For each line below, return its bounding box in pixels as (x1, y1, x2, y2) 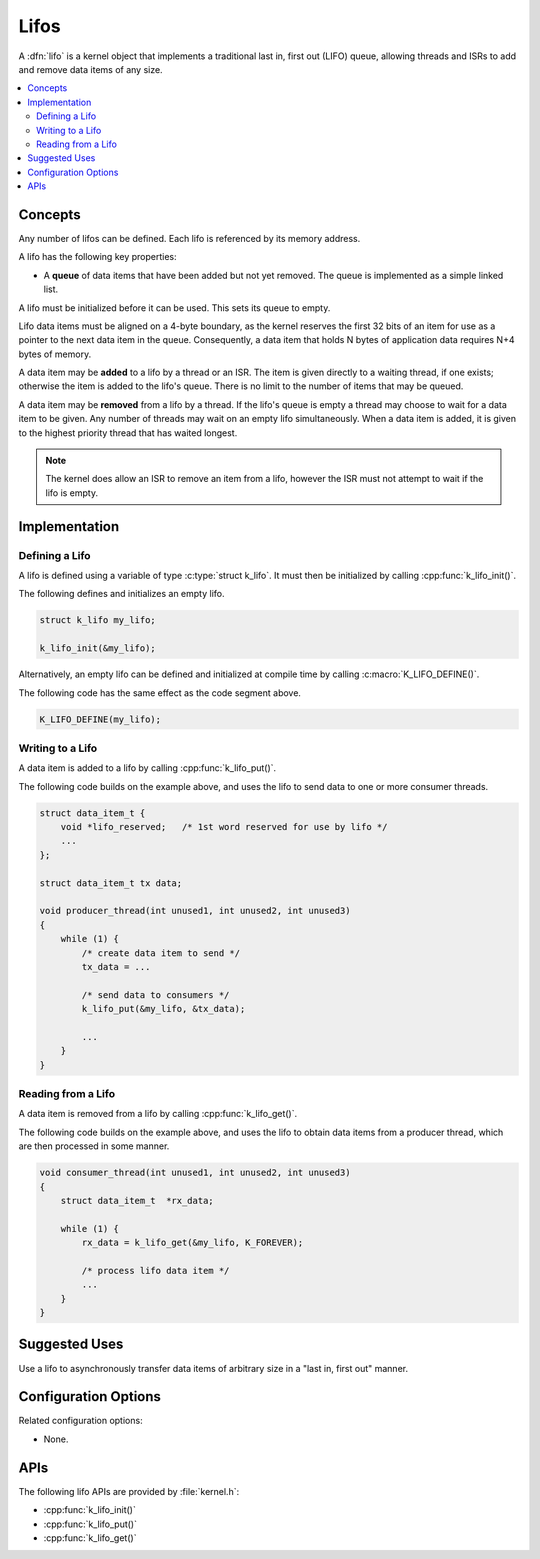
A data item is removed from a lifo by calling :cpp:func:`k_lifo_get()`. (18, 1108, 298, 1120)
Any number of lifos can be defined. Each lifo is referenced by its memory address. (18, 232, 361, 244)
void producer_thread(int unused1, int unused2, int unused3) (39, 905, 351, 917)
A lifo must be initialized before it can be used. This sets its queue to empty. (18, 301, 331, 314)
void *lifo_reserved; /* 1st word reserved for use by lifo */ (60, 821, 388, 832)
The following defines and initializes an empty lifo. (18, 588, 225, 600)
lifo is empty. (45, 486, 99, 499)
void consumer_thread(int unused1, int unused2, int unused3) (39, 1167, 351, 1179)
